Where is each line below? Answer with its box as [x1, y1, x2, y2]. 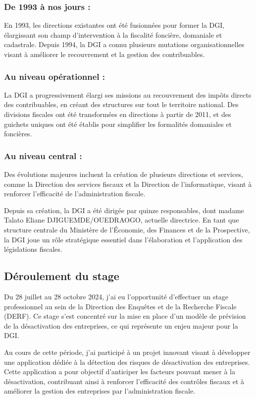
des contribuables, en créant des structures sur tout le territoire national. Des [4, 99, 239, 110]
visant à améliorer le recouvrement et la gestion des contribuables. [4, 49, 205, 59]
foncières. [4, 128, 32, 139]
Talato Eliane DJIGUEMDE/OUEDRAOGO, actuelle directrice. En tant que [4, 215, 239, 225]
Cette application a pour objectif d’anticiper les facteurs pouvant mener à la [4, 366, 235, 377]
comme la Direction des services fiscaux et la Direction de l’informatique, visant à [4, 178, 252, 189]
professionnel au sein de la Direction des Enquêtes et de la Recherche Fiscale [4, 301, 237, 311]
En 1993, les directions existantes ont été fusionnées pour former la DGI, [4, 20, 225, 30]
